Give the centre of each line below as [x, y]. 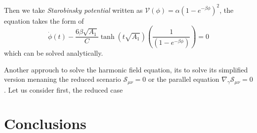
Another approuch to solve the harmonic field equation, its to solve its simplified [126, 69]
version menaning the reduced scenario [63, 79]
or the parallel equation [184, 79]
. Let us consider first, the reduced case [64, 89]
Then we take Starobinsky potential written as [73, 10]
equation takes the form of [44, 20]
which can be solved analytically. [54, 53]
